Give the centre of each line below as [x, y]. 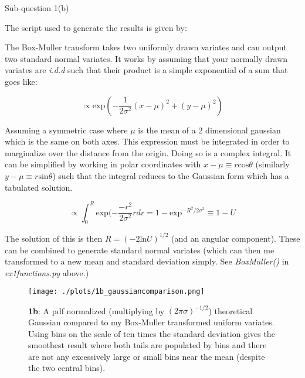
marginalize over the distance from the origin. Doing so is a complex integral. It [148, 152]
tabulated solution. [39, 187]
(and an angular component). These [236, 238]
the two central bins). [67, 368]
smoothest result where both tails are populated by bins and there [148, 345]
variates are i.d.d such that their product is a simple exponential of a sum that [146, 70]
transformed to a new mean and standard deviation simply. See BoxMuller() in [147, 261]
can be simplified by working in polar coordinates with [103, 164]
